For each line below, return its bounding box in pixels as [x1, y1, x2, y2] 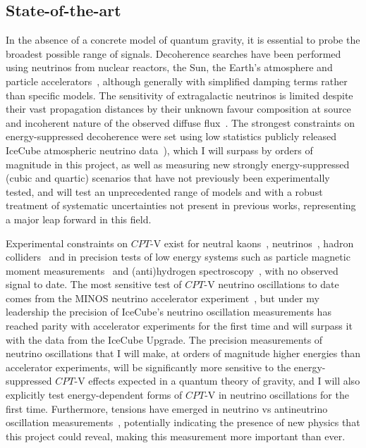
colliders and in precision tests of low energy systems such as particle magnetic [6, 249, 350, 264]
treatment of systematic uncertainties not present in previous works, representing [6, 198, 356, 213]
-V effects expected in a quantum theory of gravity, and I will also [74, 373, 360, 388]
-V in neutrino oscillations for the [205, 387, 349, 402]
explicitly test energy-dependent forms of [6, 387, 183, 402]
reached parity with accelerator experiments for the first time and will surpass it [6, 318, 353, 333]
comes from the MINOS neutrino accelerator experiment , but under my [6, 290, 319, 305]
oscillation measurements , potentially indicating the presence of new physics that [6, 415, 360, 430]
